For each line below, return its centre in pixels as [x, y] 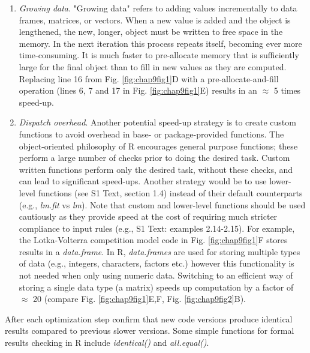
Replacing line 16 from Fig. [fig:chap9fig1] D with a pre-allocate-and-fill [149, 78]
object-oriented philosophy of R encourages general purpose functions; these [158, 146]
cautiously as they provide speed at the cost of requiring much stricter [148, 216]
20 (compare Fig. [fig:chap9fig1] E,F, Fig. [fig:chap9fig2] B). [140, 299]
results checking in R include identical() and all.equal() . [107, 342]
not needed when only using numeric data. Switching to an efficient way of [156, 275]
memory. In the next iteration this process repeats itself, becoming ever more [160, 43]
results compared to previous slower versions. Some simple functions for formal [150, 330]
